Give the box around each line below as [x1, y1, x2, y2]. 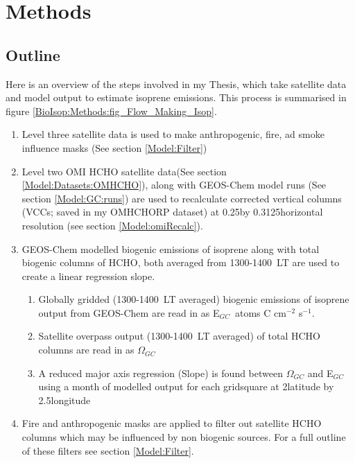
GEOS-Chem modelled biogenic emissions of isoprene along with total [21, 241, 320, 256]
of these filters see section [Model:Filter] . [21, 443, 194, 457]
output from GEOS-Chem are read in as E [38, 305, 220, 320]
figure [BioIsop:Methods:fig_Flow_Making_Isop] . [6, 103, 217, 118]
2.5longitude [38, 392, 91, 407]
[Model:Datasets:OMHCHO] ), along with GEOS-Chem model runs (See [21, 177, 327, 192]
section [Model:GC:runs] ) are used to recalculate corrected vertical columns [21, 191, 342, 205]
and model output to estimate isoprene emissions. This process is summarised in [6, 90, 347, 105]
